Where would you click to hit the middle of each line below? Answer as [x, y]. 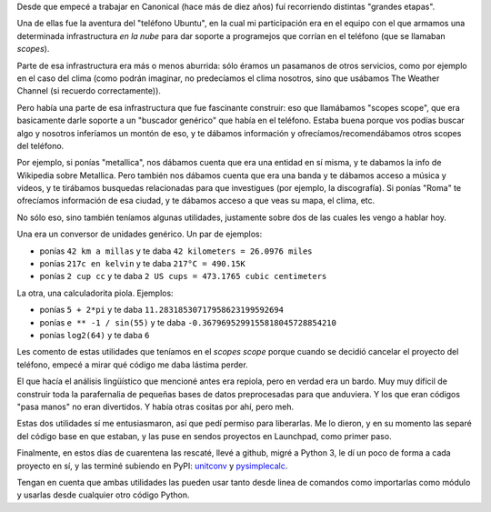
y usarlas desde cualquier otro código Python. [103, 495]
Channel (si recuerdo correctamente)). [89, 91]
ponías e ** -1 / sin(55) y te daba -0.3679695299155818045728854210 [188, 322]
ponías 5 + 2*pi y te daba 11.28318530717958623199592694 [161, 310]
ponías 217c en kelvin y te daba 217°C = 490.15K [142, 264]
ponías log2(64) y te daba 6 [95, 335]
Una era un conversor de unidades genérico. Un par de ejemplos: [140, 234]
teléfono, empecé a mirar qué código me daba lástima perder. [133, 365]
